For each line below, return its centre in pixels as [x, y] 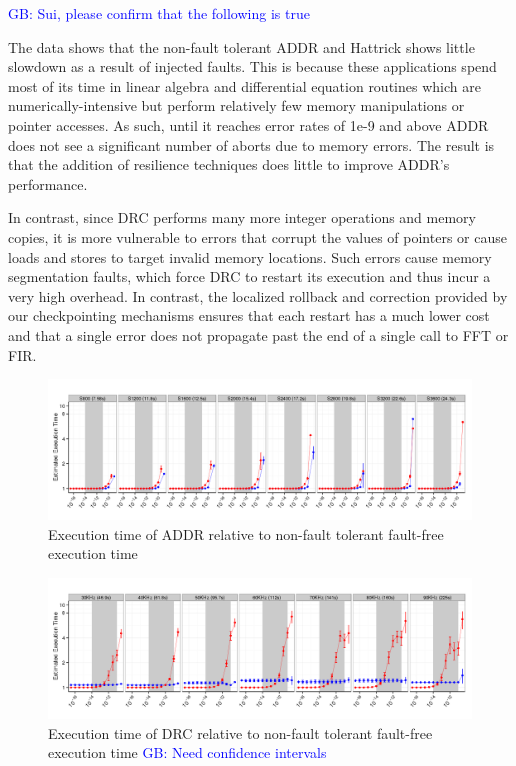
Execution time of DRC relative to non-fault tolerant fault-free [240, 732]
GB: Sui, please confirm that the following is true [159, 13]
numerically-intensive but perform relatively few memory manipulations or [236, 105]
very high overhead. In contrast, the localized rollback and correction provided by [258, 295]
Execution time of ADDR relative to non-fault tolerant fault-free [246, 533]
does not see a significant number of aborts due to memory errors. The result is [251, 144]
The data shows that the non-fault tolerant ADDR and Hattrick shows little [241, 46]
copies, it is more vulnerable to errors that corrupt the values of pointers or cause [257, 236]
